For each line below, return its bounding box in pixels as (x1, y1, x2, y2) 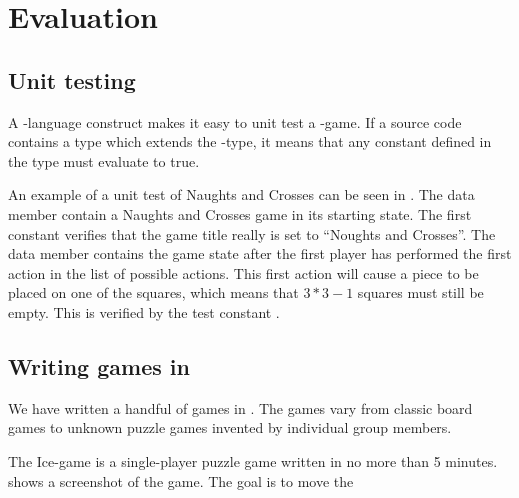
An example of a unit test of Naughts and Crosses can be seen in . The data (8, 184, 475, 205)
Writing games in (8, 350, 190, 381)
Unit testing (8, 64, 136, 95)
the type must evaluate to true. (8, 150, 200, 171)
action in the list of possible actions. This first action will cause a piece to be (8, 262, 479, 283)
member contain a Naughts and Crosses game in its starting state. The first (8, 203, 472, 224)
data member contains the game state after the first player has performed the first (8, 243, 512, 264)
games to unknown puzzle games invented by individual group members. (8, 417, 452, 438)
